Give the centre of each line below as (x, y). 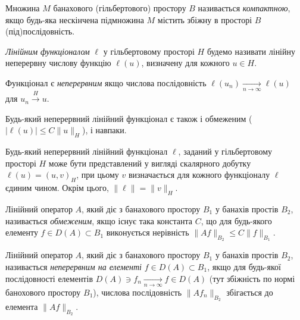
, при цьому (98, 175)
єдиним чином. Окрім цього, (57, 188)
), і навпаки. (104, 130)
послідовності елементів (49, 278)
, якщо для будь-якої (244, 266)
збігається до (250, 292)
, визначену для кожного (185, 63)
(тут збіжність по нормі (252, 278)
